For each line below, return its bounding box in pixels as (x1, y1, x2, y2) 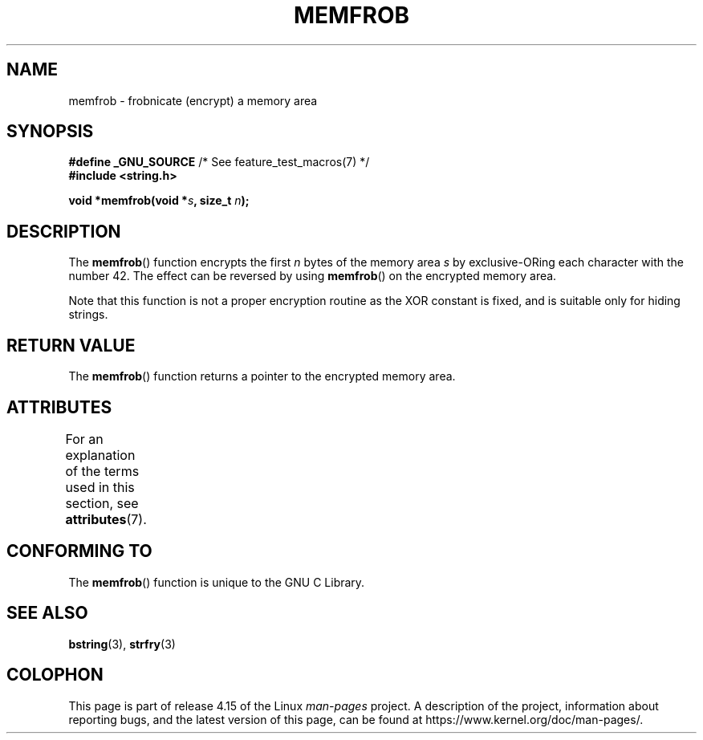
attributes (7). (65, 510, 147, 527)
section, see (65, 494, 139, 511)
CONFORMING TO (6, 541, 152, 562)
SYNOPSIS (6, 121, 94, 142)
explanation (65, 446, 136, 463)
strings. (68, 307, 108, 322)
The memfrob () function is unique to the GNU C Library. (68, 575, 365, 589)
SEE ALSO (6, 603, 88, 624)
